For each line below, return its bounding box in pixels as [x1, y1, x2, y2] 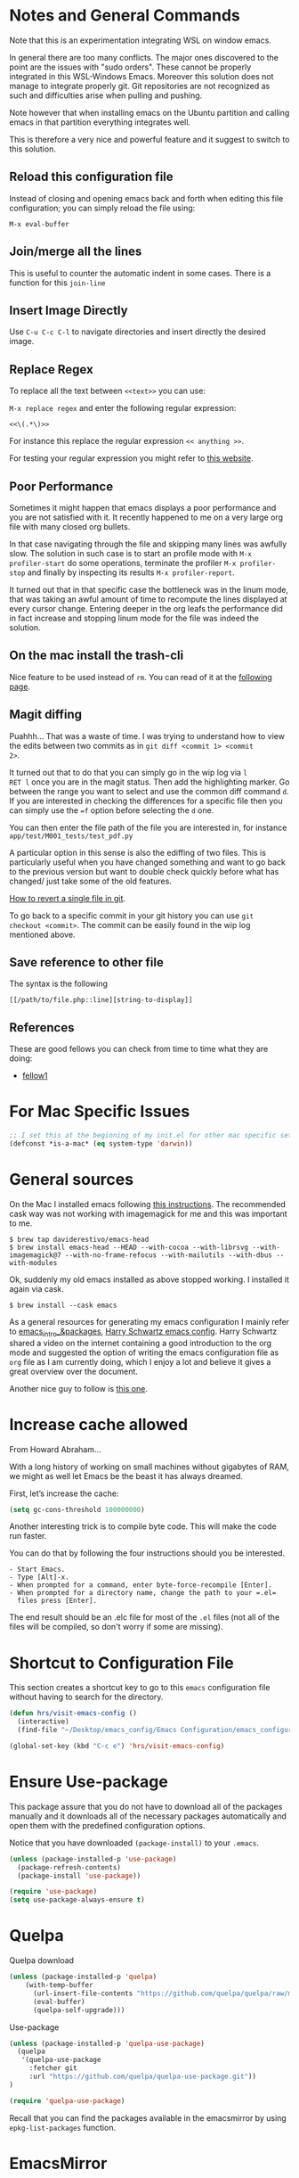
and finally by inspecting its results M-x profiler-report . [27, 567, 235, 578]
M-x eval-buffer [9, 219, 69, 228]
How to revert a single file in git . [9, 892, 126, 903]
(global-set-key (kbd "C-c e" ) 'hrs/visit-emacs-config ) [9, 1742, 225, 1751]
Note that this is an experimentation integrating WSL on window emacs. [9, 35, 271, 45]
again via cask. [9, 1283, 65, 1294]
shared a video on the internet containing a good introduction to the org [9, 1337, 272, 1348]
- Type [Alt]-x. [9, 1573, 69, 1582]
